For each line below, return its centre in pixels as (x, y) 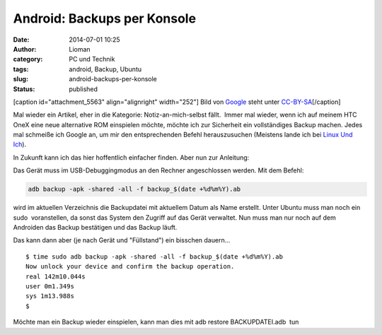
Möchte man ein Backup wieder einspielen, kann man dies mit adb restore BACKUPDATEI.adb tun (156, 322)
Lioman (80, 49)
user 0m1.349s (50, 286)
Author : (25, 49)
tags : (21, 69)
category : (28, 59)
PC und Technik (92, 59)
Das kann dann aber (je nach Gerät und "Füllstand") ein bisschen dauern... (122, 240)
